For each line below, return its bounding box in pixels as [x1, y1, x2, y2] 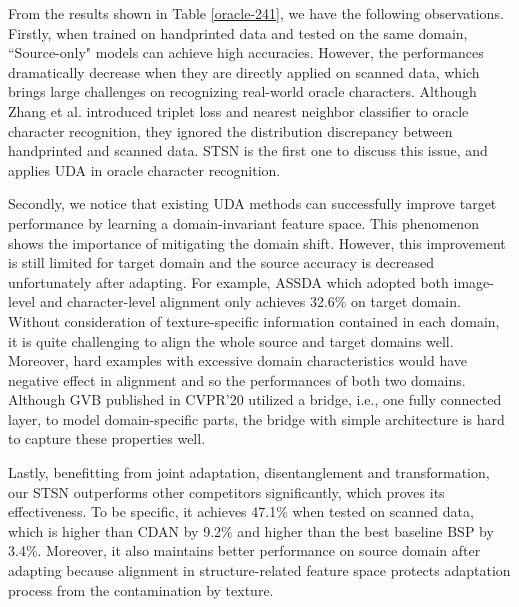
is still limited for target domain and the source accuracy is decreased [8, 252, 434, 273]
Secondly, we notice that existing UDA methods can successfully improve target [8, 193, 497, 214]
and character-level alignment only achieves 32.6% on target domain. [39, 291, 461, 312]
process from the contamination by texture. [8, 579, 274, 600]
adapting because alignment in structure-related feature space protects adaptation [8, 560, 511, 581]
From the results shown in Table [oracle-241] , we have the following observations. [8, 3, 504, 23]
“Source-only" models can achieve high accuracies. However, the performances [8, 42, 484, 63]
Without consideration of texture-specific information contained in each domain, [8, 310, 500, 331]
